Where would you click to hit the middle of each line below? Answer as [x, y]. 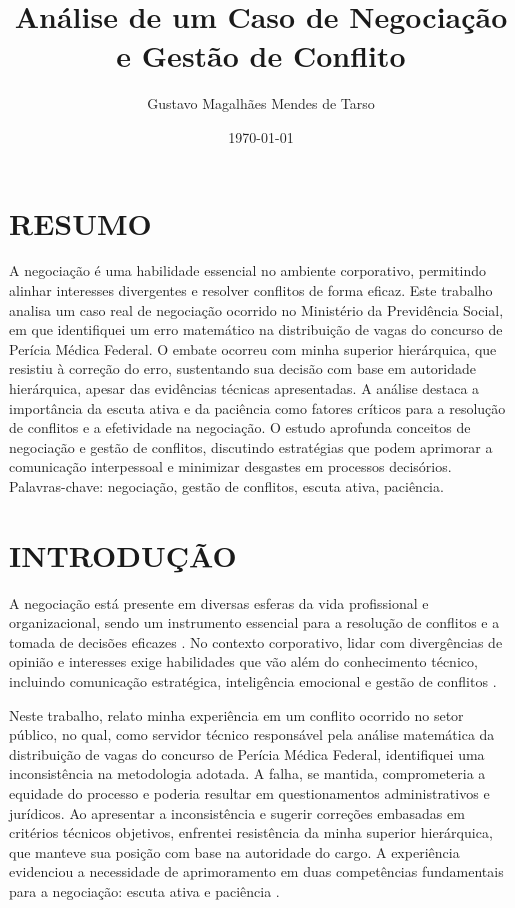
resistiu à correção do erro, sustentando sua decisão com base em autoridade [242, 368]
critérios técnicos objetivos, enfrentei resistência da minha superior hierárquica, [251, 832]
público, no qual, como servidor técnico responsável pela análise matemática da [252, 734]
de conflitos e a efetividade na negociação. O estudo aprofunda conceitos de [240, 427]
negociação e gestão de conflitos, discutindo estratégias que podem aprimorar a [251, 446]
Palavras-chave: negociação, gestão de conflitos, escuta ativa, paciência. [226, 485]
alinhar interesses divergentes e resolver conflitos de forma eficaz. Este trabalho [251, 290]
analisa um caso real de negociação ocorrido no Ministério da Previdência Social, [256, 309]
